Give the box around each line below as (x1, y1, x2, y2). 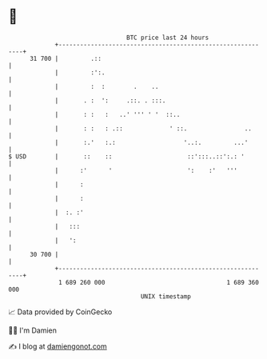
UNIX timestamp (140, 292, 192, 301)
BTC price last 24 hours (126, 34, 209, 42)
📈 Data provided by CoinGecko (8, 307, 113, 317)
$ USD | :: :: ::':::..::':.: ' (8, 152, 245, 161)
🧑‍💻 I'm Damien (8, 325, 58, 335)
